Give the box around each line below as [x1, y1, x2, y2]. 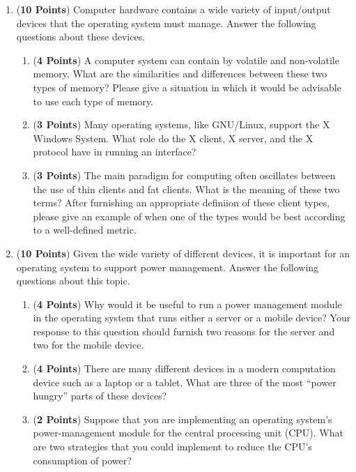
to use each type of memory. [33, 93, 153, 108]
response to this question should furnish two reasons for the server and [33, 323, 335, 338]
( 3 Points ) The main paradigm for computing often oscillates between [33, 167, 336, 182]
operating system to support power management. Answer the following [16, 259, 319, 274]
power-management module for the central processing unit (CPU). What [33, 425, 343, 440]
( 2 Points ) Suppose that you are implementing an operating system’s [33, 411, 332, 426]
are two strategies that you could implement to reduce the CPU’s [33, 439, 312, 454]
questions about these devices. [16, 29, 146, 44]
